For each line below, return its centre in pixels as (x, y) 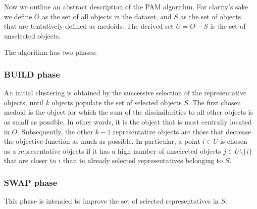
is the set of (228, 26)
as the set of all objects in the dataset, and (107, 16)
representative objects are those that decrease (182, 131)
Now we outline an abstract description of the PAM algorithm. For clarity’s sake (126, 6)
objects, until (24, 102)
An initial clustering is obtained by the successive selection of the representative (125, 93)
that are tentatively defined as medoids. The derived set (89, 26)
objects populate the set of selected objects (117, 102)
